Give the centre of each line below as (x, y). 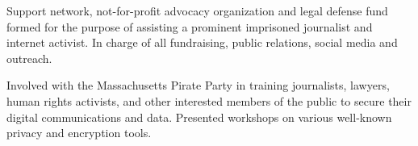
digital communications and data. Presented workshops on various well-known (199, 117)
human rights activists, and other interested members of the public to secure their (209, 100)
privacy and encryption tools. (79, 133)
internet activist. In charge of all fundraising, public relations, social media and (202, 42)
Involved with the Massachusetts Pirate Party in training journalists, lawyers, (198, 85)
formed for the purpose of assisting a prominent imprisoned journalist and (190, 26)
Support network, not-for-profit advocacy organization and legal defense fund (197, 10)
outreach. (29, 58)
